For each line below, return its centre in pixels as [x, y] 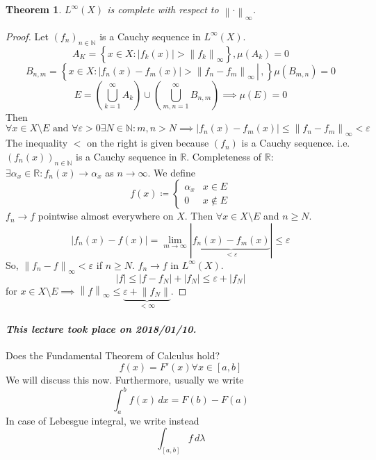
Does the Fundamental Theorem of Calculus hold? [113, 355]
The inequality [37, 143]
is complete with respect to [163, 9]
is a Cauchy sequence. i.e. [296, 143]
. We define [171, 172]
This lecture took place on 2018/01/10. [101, 329]
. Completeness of [224, 156]
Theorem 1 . [34, 9]
